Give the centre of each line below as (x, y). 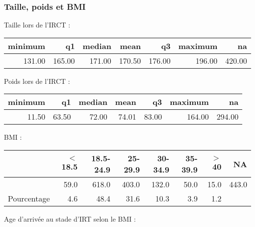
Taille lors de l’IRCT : (37, 25)
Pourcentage (29, 198)
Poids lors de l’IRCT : (37, 81)
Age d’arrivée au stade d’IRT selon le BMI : (70, 219)
